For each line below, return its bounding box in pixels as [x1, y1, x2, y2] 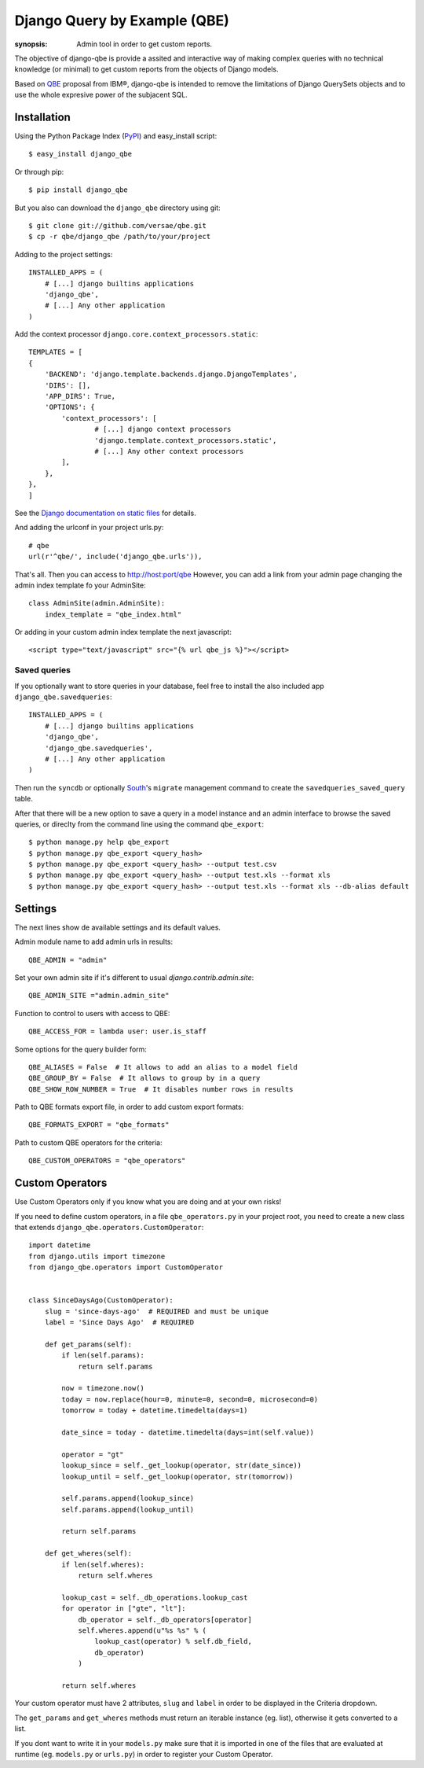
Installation [14, 110, 71, 123]
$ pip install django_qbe [28, 186, 129, 194]
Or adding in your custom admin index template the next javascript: [14, 628, 232, 637]
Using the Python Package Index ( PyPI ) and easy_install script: [14, 131, 217, 141]
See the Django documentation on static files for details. [14, 508, 196, 518]
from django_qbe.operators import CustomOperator [28, 1263, 224, 1272]
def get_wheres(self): [44, 1549, 133, 1558]
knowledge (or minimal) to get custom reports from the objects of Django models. [14, 64, 279, 74]
